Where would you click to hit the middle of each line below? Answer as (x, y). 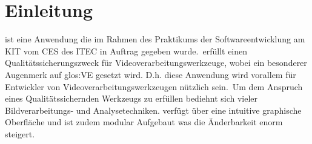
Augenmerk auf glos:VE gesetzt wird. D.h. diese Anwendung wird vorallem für (151, 74)
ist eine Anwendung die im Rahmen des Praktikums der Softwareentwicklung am (155, 39)
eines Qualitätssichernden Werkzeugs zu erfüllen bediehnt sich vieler (131, 98)
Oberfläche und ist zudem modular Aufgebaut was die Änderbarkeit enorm (144, 122)
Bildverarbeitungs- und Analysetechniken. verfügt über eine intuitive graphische (153, 110)
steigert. (20, 133)
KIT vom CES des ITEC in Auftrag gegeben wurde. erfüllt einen (126, 51)
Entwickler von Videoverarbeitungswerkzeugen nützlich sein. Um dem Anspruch (154, 86)
